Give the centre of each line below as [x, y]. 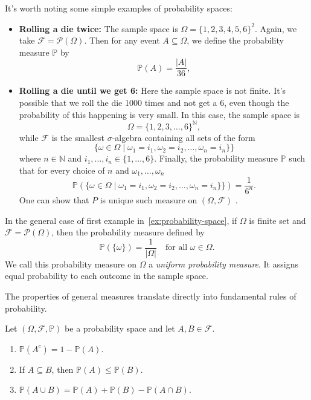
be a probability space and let [120, 328]
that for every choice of [62, 170]
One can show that [54, 199]
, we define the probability [235, 40]
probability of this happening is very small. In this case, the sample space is [159, 114]
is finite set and [277, 220]
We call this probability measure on [71, 264]
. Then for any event [122, 40]
